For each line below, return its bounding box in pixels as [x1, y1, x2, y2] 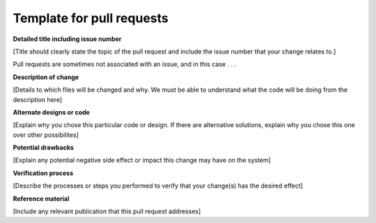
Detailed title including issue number [13, 35, 122, 43]
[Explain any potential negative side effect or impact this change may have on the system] [13, 156, 272, 165]
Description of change [13, 73, 79, 81]
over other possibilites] [13, 131, 79, 139]
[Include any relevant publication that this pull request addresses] [13, 207, 201, 215]
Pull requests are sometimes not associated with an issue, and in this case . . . [13, 60, 237, 69]
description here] [13, 95, 63, 104]
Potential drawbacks [13, 143, 75, 152]
